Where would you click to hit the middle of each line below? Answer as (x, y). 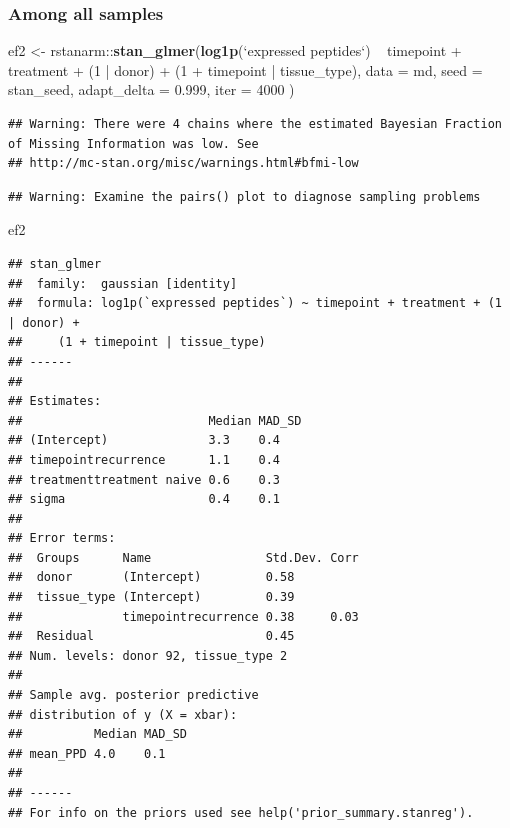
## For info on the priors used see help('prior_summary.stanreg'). (241, 812)
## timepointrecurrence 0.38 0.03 (183, 616)
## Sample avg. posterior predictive (133, 695)
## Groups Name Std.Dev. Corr (183, 557)
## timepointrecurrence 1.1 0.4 (144, 459)
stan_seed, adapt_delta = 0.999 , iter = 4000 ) (151, 89)
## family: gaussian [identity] (123, 283)
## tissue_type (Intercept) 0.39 (151, 597)
